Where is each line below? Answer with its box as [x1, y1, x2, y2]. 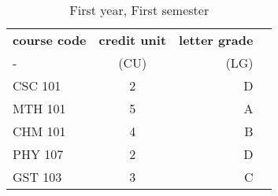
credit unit [98, 31, 167, 49]
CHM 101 [13, 122, 66, 140]
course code [13, 31, 87, 49]
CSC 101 [13, 76, 61, 94]
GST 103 [13, 168, 62, 186]
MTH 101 [13, 99, 66, 117]
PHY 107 [13, 145, 64, 163]
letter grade [179, 31, 254, 49]
